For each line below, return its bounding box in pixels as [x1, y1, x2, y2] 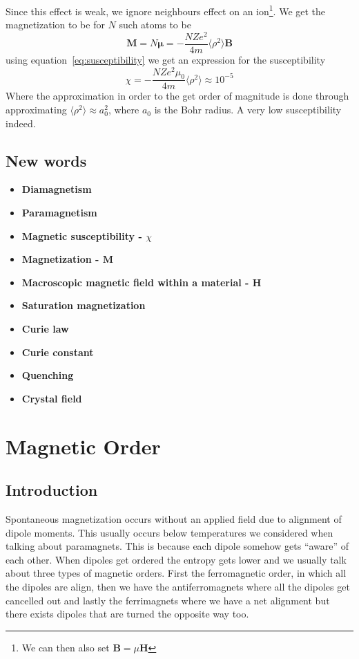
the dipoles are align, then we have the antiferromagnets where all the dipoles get [6, 579, 350, 593]
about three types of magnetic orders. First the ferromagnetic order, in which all [6, 566, 347, 580]
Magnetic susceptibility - [21, 228, 142, 243]
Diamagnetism [21, 182, 92, 196]
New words [6, 149, 87, 171]
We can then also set [21, 640, 110, 654]
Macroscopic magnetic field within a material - [21, 275, 249, 289]
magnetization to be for [6, 17, 105, 32]
